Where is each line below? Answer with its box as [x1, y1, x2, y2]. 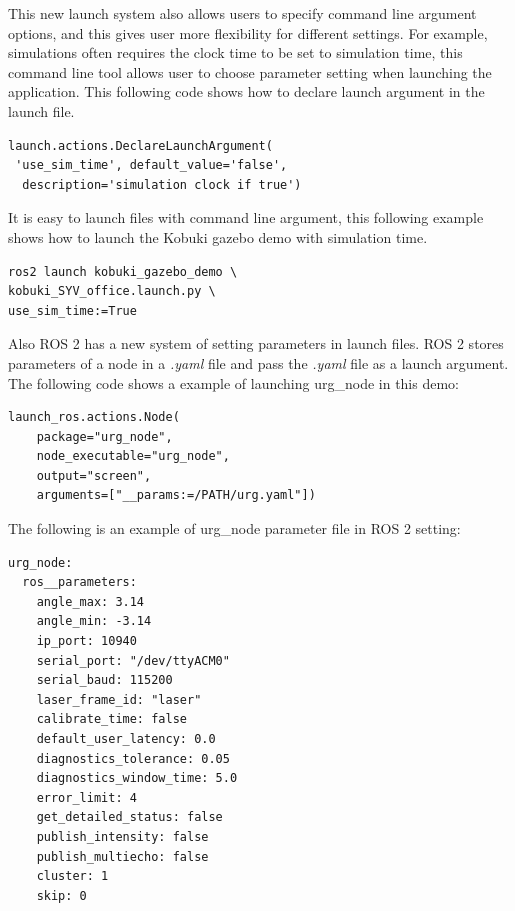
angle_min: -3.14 [36, 614, 152, 629]
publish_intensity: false [36, 829, 209, 844]
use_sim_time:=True [8, 303, 137, 318]
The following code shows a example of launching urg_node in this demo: [8, 372, 459, 393]
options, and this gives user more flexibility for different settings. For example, [8, 22, 488, 43]
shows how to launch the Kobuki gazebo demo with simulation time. [8, 226, 428, 247]
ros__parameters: [22, 575, 137, 590]
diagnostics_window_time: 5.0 [36, 771, 238, 786]
